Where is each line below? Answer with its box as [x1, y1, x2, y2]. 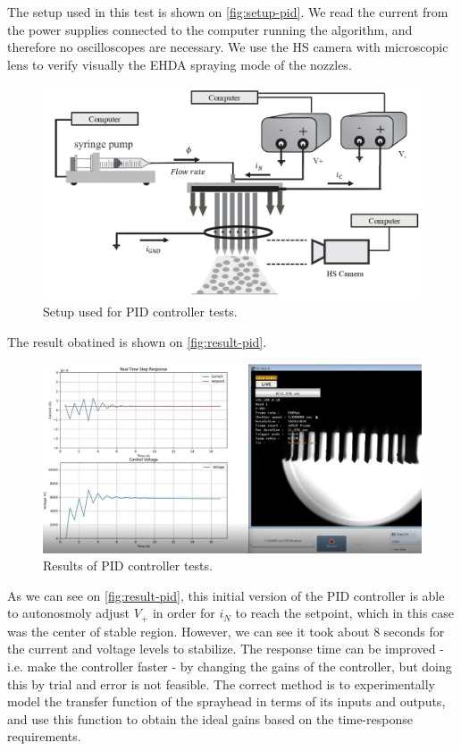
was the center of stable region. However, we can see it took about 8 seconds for [7, 621, 445, 640]
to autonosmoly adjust [7, 603, 130, 622]
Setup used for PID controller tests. [43, 302, 238, 321]
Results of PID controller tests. [43, 556, 213, 575]
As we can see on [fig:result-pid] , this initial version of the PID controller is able [7, 586, 445, 604]
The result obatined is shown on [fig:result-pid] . [7, 333, 267, 351]
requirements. [7, 727, 81, 746]
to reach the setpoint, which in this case [235, 603, 455, 622]
